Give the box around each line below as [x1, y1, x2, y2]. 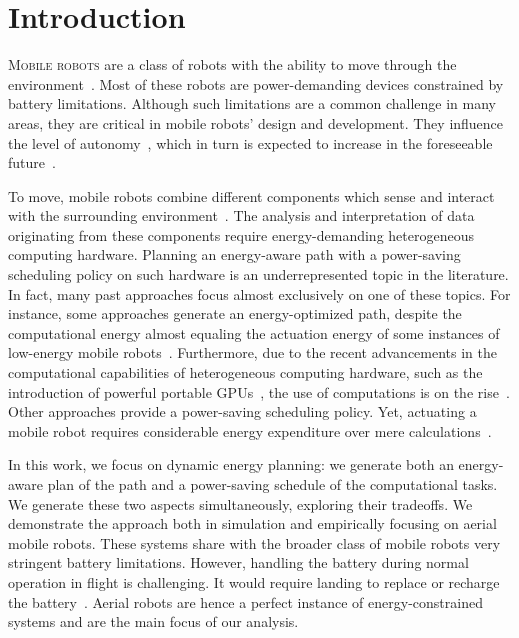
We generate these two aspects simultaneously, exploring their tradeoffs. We [8, 493, 473, 514]
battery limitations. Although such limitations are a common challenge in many [8, 93, 496, 114]
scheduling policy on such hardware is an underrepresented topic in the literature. [8, 264, 509, 285]
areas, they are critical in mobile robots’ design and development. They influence [8, 112, 504, 133]
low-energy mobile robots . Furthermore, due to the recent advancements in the [8, 342, 498, 363]
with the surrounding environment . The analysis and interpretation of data [8, 205, 475, 226]
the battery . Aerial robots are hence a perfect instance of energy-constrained [8, 591, 483, 612]
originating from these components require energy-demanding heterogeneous [8, 224, 474, 245]
